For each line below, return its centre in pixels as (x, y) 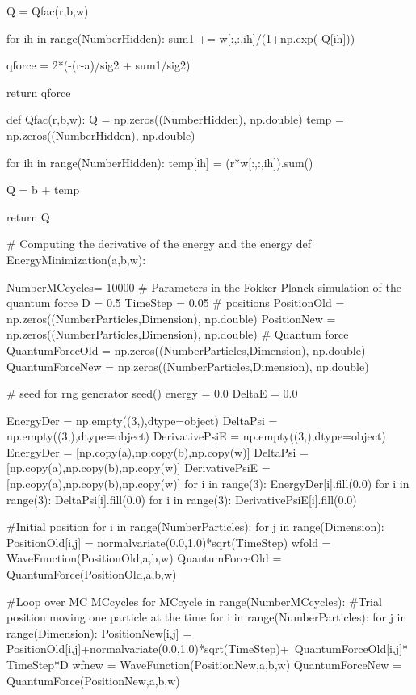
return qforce (39, 92)
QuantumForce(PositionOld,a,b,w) (92, 574)
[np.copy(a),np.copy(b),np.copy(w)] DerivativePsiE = (139, 468)
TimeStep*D (38, 664)
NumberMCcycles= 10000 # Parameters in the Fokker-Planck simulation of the (204, 286)
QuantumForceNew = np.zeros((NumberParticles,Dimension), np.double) (188, 366)
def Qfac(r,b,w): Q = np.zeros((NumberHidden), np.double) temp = (175, 119)
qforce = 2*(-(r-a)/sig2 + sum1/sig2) (99, 65)
